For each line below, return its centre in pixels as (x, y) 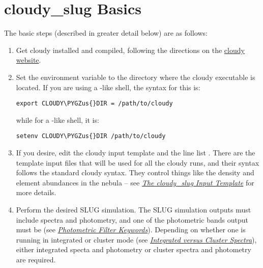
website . (28, 60)
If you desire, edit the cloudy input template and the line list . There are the (136, 152)
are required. (36, 259)
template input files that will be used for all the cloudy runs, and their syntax (138, 162)
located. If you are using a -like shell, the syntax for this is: (108, 87)
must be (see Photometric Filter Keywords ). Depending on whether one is (131, 230)
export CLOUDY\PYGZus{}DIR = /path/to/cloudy (94, 104)
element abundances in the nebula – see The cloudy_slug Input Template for (135, 182)
